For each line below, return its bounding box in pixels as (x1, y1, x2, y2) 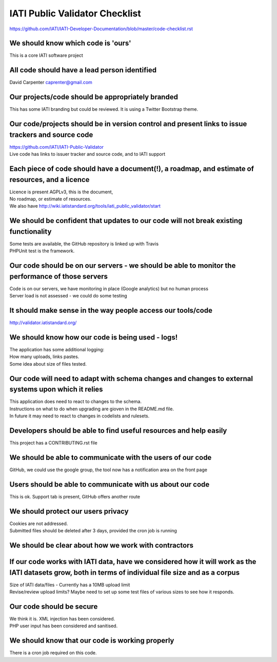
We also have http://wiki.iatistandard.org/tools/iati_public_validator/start (9, 203, 161, 209)
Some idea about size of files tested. (9, 360, 87, 367)
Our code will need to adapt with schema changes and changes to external (9, 374, 253, 383)
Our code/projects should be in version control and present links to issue (9, 119, 247, 128)
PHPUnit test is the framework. (9, 248, 75, 254)
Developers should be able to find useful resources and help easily (9, 426, 227, 435)
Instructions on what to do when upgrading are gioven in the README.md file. (9, 406, 174, 412)
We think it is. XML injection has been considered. (9, 615, 115, 621)
